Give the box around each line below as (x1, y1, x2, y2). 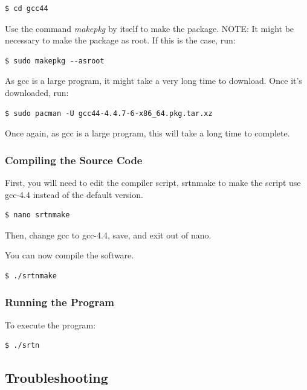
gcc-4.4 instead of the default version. (5, 188, 143, 200)
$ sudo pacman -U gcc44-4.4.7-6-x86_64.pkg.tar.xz (5, 109, 213, 118)
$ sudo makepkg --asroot (5, 56, 105, 65)
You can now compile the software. (5, 249, 134, 261)
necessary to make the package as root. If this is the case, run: (5, 34, 236, 46)
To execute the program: (5, 318, 96, 331)
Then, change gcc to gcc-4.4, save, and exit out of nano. (5, 228, 212, 241)
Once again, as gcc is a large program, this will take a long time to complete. (5, 127, 290, 139)
